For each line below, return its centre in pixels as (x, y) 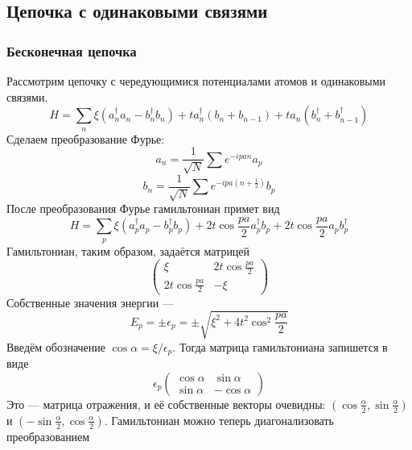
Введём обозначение (56, 346)
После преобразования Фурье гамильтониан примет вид (143, 208)
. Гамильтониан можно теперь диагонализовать (219, 420)
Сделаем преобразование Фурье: (86, 138)
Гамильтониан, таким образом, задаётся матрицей (128, 250)
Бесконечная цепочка (72, 50)
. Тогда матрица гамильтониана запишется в (280, 346)
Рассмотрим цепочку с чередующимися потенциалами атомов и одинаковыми (196, 81)
